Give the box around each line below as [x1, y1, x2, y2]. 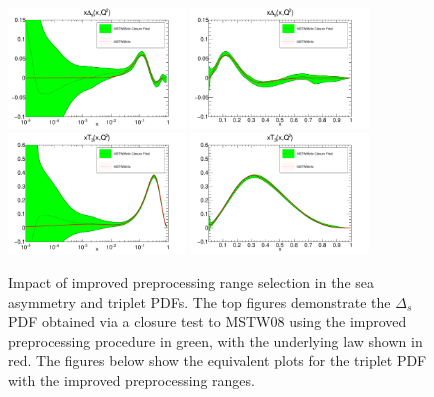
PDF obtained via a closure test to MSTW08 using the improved [8, 311, 407, 332]
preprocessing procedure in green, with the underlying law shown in [8, 330, 423, 351]
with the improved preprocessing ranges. [8, 369, 255, 390]
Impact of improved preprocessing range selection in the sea [8, 271, 374, 292]
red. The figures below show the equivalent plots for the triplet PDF [8, 350, 427, 371]
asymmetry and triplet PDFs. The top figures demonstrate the [8, 291, 391, 312]
